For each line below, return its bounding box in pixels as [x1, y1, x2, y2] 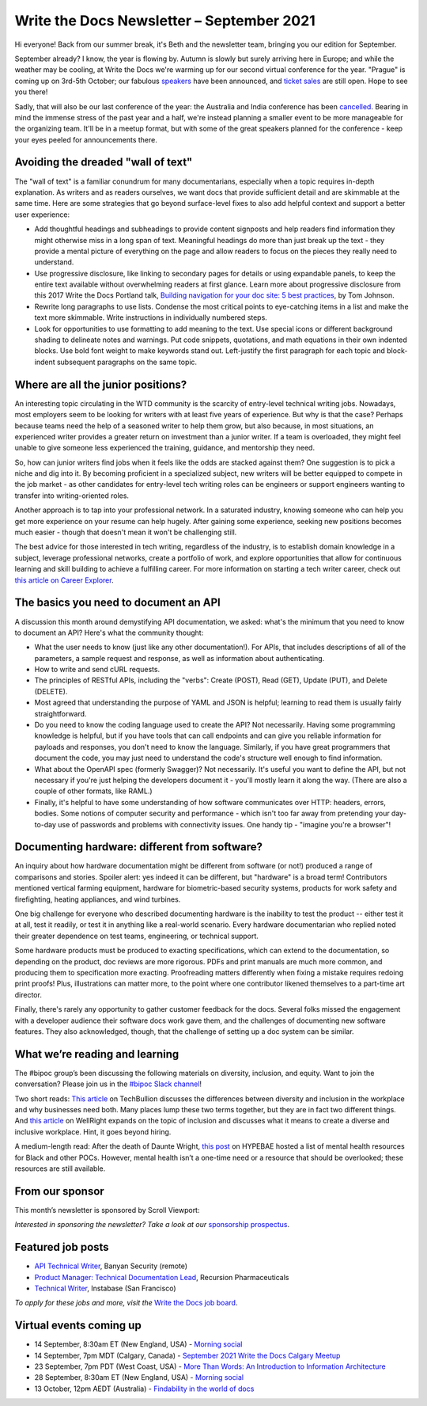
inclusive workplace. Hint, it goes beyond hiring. [14, 1127, 172, 1136]
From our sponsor [14, 1184, 104, 1198]
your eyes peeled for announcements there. [14, 135, 158, 144]
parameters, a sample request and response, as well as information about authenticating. [34, 653, 325, 663]
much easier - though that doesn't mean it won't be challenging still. [14, 527, 237, 538]
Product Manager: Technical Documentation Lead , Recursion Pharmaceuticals [34, 1272, 289, 1282]
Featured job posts [14, 1241, 110, 1254]
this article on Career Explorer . [14, 575, 114, 585]
